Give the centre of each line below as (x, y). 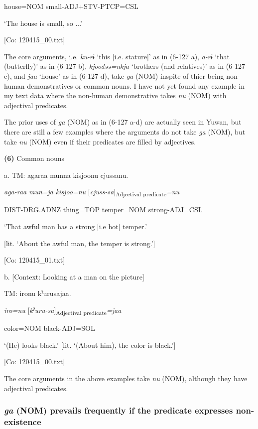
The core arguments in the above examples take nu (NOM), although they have (126, 378)
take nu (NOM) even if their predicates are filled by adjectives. (100, 141)
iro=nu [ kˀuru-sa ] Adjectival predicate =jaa (63, 311)
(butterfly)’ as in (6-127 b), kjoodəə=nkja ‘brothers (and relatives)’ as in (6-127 (125, 66)
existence (23, 421)
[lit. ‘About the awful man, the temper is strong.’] (80, 243)
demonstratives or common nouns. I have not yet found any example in (136, 85)
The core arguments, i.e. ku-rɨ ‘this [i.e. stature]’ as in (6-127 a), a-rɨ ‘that (117, 56)
